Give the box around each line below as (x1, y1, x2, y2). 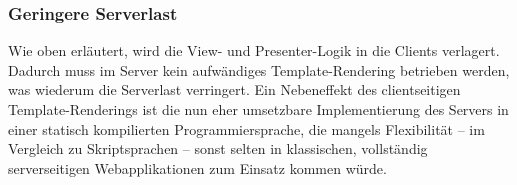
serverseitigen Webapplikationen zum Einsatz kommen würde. (8, 157, 387, 178)
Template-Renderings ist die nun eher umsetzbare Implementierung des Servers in (8, 99, 509, 119)
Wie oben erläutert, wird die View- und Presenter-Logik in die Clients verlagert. (8, 40, 500, 61)
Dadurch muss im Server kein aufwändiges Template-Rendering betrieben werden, (8, 59, 510, 80)
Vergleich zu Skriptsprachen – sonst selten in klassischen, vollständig (8, 138, 428, 159)
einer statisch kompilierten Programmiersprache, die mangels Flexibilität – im (8, 118, 485, 139)
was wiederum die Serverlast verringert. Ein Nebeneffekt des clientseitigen (8, 79, 461, 100)
